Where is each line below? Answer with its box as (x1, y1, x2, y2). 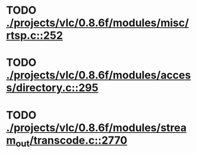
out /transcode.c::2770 (15, 133, 128, 149)
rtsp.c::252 (6, 29, 63, 42)
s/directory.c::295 (6, 81, 99, 95)
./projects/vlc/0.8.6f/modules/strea (6, 121, 187, 134)
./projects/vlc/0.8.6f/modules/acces (6, 69, 191, 82)
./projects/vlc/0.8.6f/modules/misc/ (6, 16, 189, 30)
